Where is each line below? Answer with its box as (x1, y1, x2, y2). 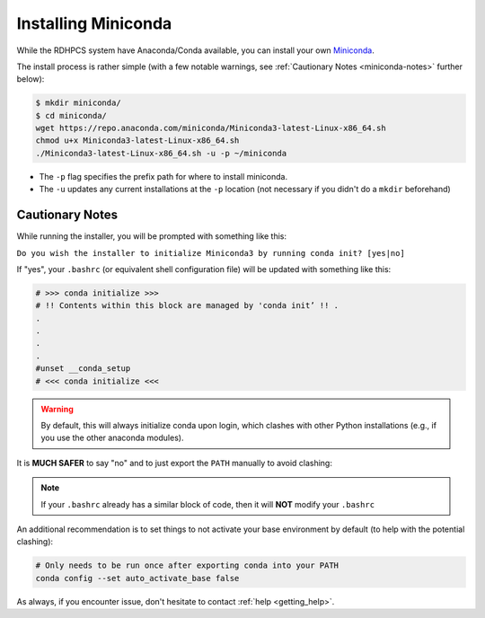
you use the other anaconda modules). (40, 432, 184, 444)
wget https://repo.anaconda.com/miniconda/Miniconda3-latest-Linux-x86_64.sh (35, 123, 386, 134)
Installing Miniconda (16, 13, 172, 33)
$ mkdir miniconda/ (35, 98, 121, 108)
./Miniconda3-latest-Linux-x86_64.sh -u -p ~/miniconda (35, 148, 287, 158)
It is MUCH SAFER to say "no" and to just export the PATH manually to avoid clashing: (16, 457, 332, 468)
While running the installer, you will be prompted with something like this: (16, 231, 287, 242)
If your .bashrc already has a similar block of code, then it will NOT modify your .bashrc (40, 499, 375, 509)
